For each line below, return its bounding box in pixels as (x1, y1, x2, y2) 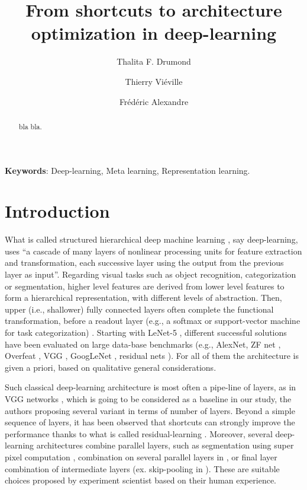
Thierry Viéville (125, 75, 183, 87)
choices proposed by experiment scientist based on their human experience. (5, 474, 277, 486)
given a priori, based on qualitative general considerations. (5, 361, 216, 373)
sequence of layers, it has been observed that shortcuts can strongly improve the (5, 416, 295, 428)
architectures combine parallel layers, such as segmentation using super (36, 439, 294, 451)
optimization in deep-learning (31, 21, 277, 45)
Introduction (5, 199, 110, 223)
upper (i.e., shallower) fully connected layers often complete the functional (5, 303, 274, 315)
